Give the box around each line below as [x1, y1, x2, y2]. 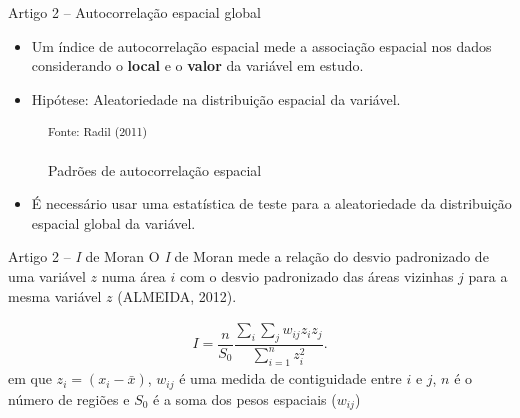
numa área [101, 266, 166, 286]
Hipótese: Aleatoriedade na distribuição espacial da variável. [31, 88, 401, 109]
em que [8, 368, 52, 389]
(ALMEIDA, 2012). [117, 285, 237, 306]
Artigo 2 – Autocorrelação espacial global [8, 2, 261, 22]
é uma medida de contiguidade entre [179, 368, 402, 389]
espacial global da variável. [31, 212, 196, 233]
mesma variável [8, 285, 102, 306]
